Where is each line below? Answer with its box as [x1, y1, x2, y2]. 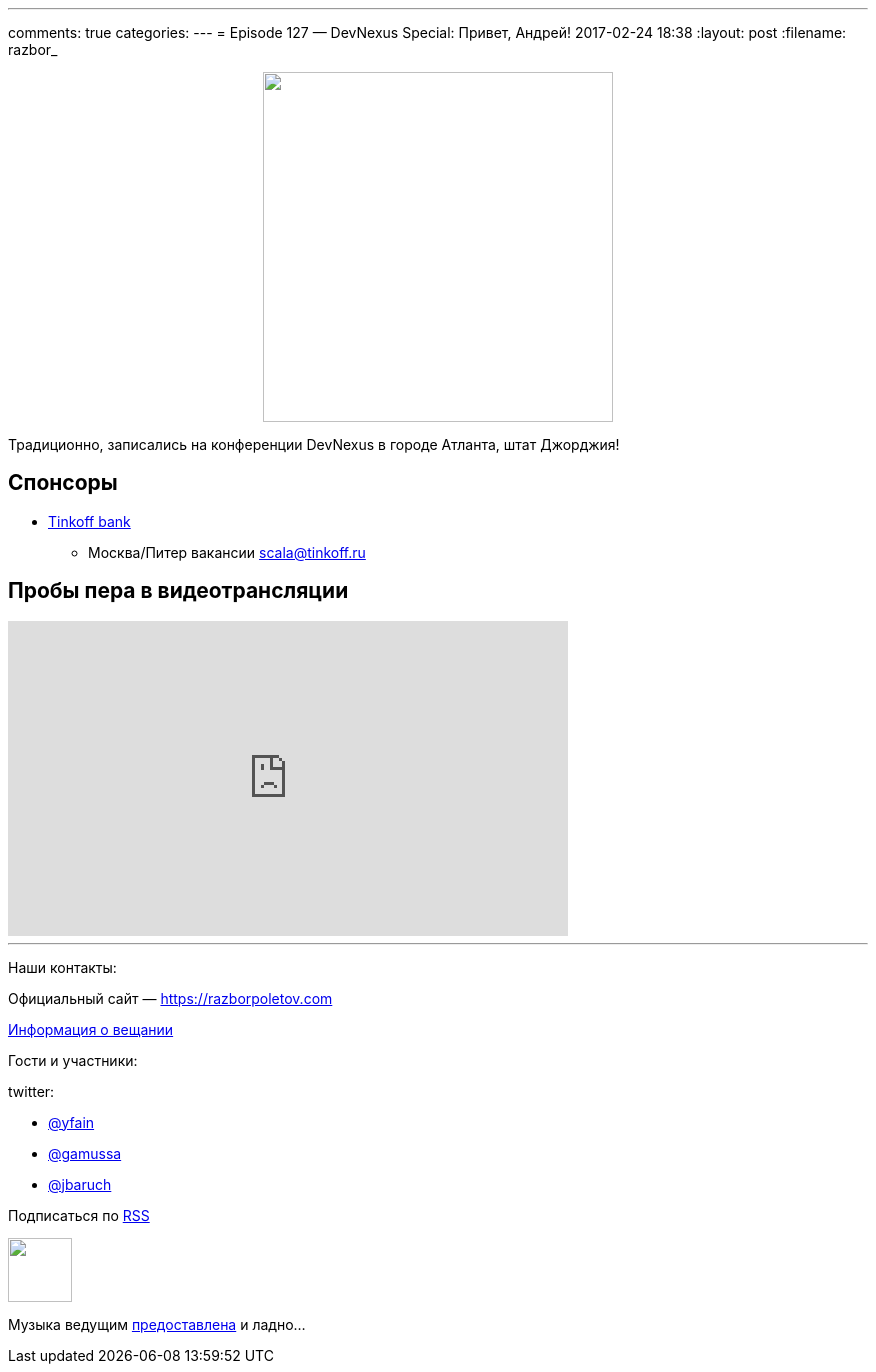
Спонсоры [8, 470, 118, 496]
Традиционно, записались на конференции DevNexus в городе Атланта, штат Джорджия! [8, 436, 620, 453]
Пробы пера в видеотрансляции [8, 578, 349, 604]
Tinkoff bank [48, 512, 131, 530]
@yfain [48, 1113, 95, 1131]
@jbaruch [48, 1175, 112, 1193]
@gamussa [48, 1144, 122, 1162]
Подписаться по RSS [8, 1206, 150, 1224]
